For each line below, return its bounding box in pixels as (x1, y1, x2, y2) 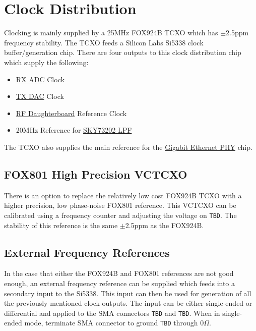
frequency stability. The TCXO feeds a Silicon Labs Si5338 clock (4, 37, 204, 47)
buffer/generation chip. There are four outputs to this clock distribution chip (4, 47, 241, 58)
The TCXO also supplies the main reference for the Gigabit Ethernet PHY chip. (4, 141, 252, 152)
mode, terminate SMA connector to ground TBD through (24, 317, 198, 328)
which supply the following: (4, 57, 89, 67)
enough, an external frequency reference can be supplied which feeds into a (4, 278, 235, 288)
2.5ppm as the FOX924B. (125, 219, 204, 230)
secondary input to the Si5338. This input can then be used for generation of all (4, 288, 251, 298)
